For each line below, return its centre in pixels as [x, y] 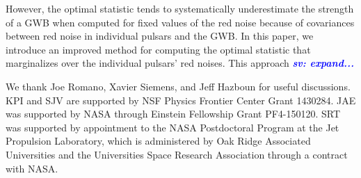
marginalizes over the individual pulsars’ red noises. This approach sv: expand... [180, 63]
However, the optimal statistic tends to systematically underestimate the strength [180, 8]
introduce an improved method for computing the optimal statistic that [158, 49]
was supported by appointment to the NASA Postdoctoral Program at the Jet [173, 127]
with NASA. [32, 168]
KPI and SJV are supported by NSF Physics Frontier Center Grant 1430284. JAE [181, 100]
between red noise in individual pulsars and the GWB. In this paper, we [160, 36]
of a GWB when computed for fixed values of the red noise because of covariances [180, 22]
